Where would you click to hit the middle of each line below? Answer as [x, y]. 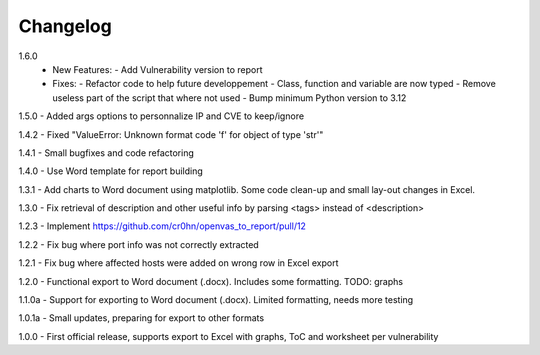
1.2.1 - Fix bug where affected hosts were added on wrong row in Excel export [178, 263]
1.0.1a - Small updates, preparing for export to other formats [141, 318]
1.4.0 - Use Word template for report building [111, 171]
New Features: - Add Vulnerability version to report [157, 69]
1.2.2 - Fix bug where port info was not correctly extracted [138, 244]
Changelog [65, 26]
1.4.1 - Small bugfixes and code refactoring [106, 152]
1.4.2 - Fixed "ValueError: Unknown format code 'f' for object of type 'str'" [171, 134]
